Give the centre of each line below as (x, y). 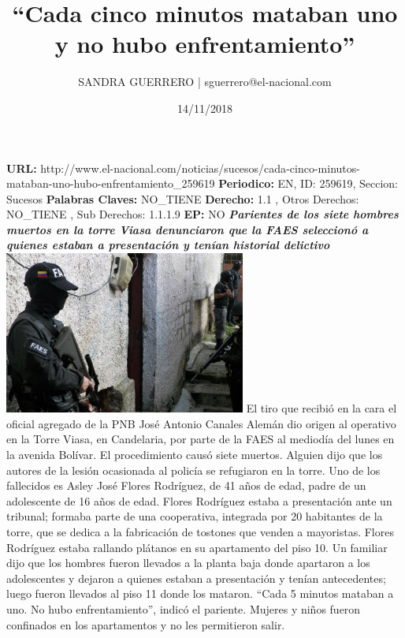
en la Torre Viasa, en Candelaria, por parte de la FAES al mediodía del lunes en (201, 439)
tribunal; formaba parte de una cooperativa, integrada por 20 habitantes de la (195, 516)
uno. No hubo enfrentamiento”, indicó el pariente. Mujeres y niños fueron (184, 608)
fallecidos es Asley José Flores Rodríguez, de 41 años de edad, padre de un (186, 485)
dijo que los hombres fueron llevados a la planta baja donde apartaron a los (188, 563)
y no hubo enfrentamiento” (205, 44)
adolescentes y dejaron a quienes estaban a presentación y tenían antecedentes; (196, 578)
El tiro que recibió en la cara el (321, 408)
